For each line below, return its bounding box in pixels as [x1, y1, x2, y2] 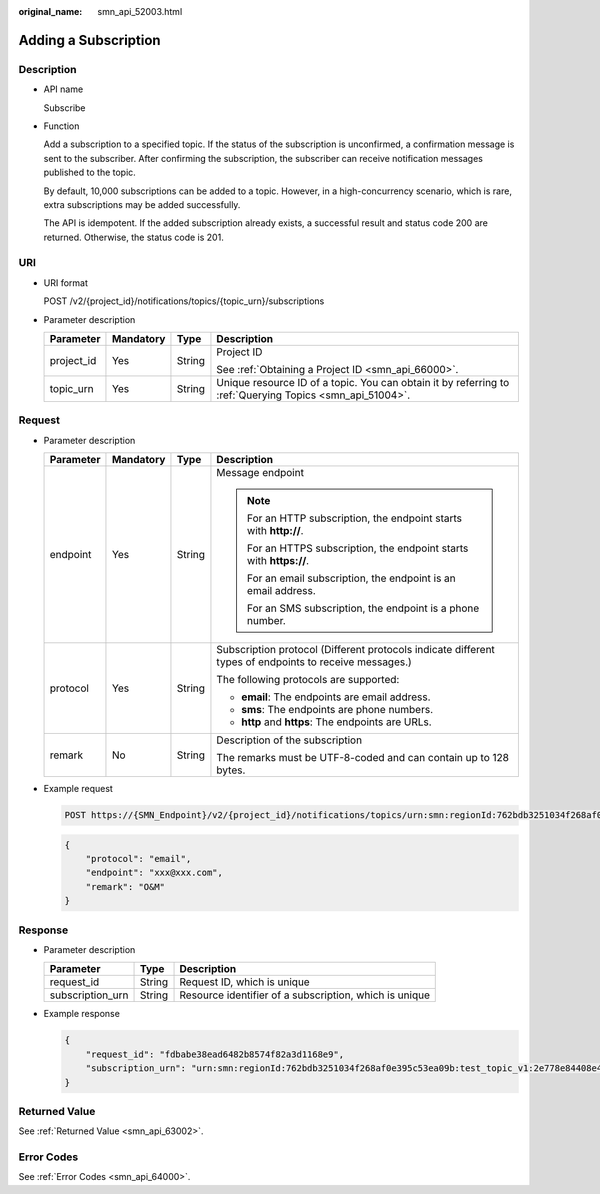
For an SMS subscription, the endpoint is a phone [246, 601, 480, 615]
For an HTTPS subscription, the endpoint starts [246, 541, 469, 555]
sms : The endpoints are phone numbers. [241, 703, 434, 717]
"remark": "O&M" [85, 881, 165, 892]
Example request [43, 783, 114, 795]
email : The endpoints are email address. [241, 690, 431, 704]
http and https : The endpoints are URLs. [241, 715, 432, 729]
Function [43, 120, 80, 132]
